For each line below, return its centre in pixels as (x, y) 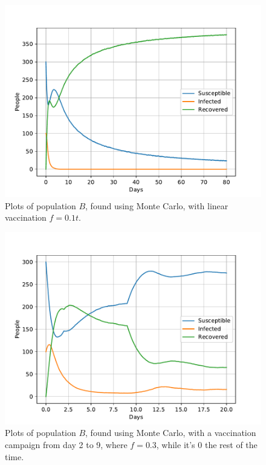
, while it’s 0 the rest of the (207, 444)
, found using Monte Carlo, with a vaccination (171, 433)
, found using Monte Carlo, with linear (157, 205)
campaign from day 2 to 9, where (66, 444)
